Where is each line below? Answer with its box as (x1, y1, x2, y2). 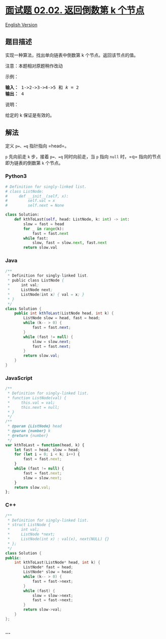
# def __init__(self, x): (5, 193, 69, 199)
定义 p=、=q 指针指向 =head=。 (5, 143, 69, 149)
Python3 (5, 173, 27, 180)
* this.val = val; (7, 400, 56, 405)
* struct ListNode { (7, 522, 51, 528)
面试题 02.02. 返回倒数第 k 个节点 (5, 5, 145, 16)
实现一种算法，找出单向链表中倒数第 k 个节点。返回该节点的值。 (5, 52, 139, 58)
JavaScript (5, 374, 33, 381)
